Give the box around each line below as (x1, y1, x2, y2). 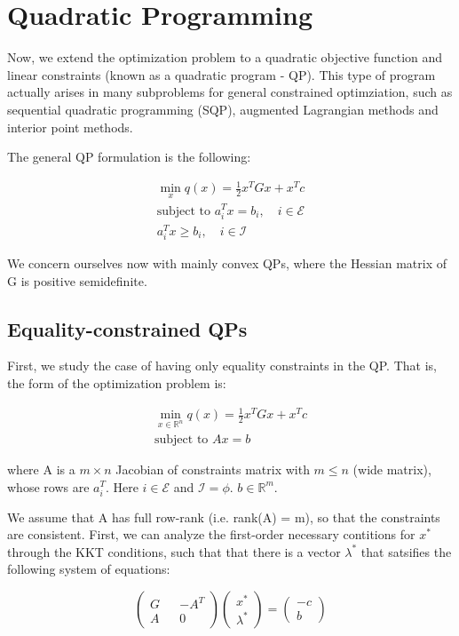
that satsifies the (360, 542, 452, 560)
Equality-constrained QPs (7, 314, 248, 342)
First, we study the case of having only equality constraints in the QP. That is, (7, 356, 437, 375)
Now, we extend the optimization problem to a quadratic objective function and (7, 48, 443, 67)
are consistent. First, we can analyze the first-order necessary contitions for (7, 525, 415, 544)
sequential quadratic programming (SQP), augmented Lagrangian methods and (7, 99, 439, 118)
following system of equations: (7, 560, 170, 578)
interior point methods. (7, 117, 133, 136)
